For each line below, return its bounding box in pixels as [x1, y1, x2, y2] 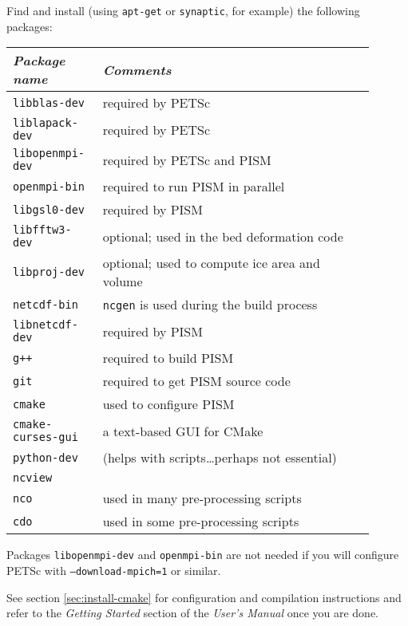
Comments [102, 60, 172, 79]
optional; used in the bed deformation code [102, 226, 343, 246]
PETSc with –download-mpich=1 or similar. [6, 561, 221, 578]
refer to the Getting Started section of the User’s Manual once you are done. [6, 604, 378, 621]
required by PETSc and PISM [102, 150, 271, 169]
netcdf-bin [13, 297, 78, 311]
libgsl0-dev [13, 203, 85, 216]
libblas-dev [13, 96, 85, 109]
